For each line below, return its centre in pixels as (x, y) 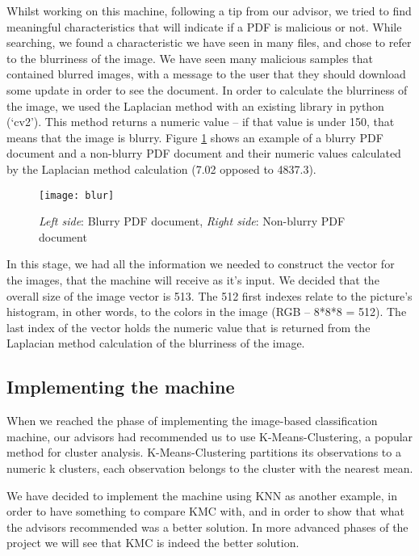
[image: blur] (77, 195)
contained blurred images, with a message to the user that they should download (206, 74)
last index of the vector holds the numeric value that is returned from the (189, 327)
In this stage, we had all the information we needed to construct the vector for (201, 264)
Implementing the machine (121, 387)
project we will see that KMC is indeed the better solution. (153, 543)
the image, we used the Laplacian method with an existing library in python (195, 105)
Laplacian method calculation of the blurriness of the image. (156, 343)
